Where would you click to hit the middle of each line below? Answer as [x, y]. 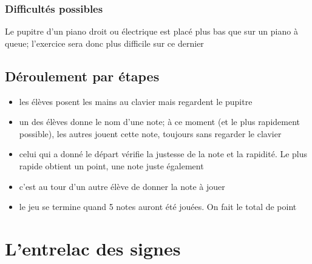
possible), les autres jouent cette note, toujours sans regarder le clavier [150, 133]
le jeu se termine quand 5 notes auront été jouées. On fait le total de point [158, 207]
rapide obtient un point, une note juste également [111, 165]
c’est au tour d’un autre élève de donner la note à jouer [122, 186]
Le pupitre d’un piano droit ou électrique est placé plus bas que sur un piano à [151, 31]
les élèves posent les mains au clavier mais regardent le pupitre [136, 101]
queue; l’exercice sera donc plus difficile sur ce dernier [104, 43]
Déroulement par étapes [82, 76]
